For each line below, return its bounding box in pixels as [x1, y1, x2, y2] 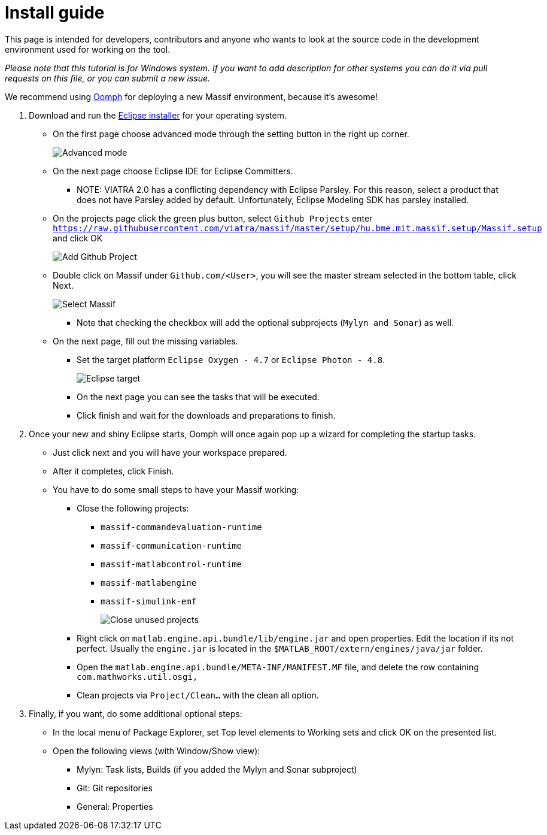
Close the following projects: [77, 503, 189, 513]
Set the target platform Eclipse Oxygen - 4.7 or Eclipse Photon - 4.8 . [77, 354, 385, 365]
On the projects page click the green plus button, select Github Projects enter [53, 213, 373, 223]
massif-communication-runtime [101, 540, 242, 550]
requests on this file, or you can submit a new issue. [5, 72, 211, 83]
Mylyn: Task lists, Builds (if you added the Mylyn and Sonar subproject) [77, 764, 357, 775]
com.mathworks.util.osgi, [77, 671, 198, 682]
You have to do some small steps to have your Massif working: [53, 484, 299, 495]
